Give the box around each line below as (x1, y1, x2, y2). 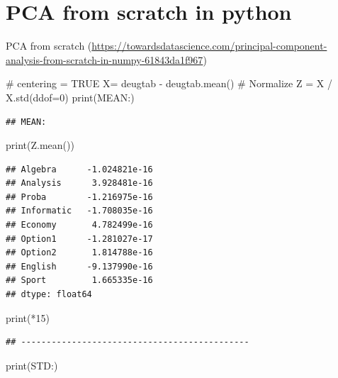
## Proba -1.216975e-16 (6, 191, 153, 202)
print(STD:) (6, 357, 58, 372)
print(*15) (6, 310, 50, 325)
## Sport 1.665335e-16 (6, 275, 153, 286)
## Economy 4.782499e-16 (6, 220, 153, 230)
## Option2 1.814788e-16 (6, 248, 153, 258)
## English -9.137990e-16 (6, 261, 153, 272)
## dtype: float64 (6, 289, 92, 300)
